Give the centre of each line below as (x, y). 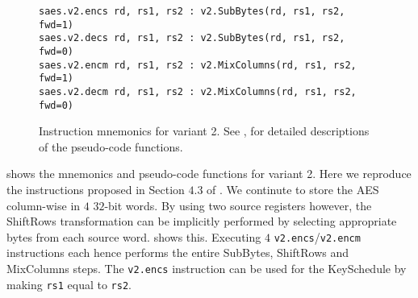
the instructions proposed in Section (96, 190)
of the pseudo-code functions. (111, 146)
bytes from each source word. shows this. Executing (134, 236)
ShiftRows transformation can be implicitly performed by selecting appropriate (202, 221)
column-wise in (44, 205)
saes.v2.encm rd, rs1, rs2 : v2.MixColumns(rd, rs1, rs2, (198, 65)
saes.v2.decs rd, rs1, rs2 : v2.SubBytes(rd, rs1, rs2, (192, 38)
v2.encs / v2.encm (317, 236)
